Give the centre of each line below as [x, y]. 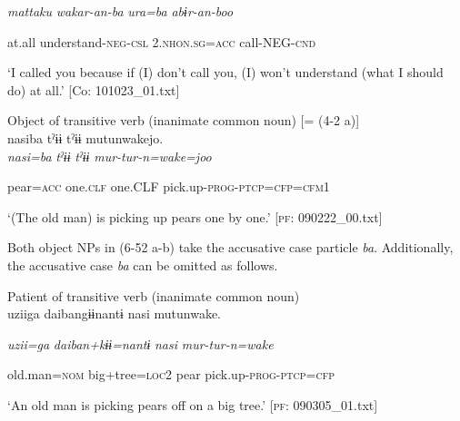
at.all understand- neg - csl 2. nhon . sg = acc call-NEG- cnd [162, 41]
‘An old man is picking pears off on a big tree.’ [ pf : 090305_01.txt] [193, 404]
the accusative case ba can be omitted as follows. [143, 264]
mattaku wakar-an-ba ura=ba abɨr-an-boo [120, 11]
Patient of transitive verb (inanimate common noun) [154, 295]
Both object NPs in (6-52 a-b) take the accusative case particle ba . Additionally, [230, 247]
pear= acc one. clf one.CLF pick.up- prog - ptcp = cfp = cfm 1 [169, 186]
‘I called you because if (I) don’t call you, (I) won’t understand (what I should [225, 72]
